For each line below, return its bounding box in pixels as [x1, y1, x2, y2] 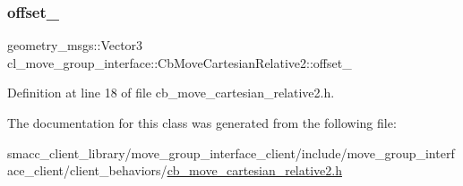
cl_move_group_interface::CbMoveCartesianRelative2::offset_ [7, 53, 352, 72]
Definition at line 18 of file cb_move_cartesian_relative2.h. [7, 83, 335, 102]
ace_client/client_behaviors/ [7, 161, 167, 180]
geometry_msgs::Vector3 [7, 36, 143, 55]
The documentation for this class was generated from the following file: [7, 114, 397, 131]
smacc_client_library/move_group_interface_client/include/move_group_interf [7, 143, 455, 162]
